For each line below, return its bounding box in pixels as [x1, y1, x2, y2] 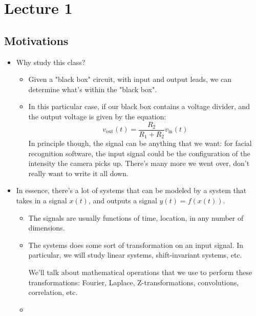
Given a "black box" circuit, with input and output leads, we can [28, 74, 232, 85]
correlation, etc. [28, 287, 78, 298]
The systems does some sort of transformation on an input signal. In [28, 239, 244, 250]
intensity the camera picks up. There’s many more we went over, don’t [28, 158, 250, 168]
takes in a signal [16, 195, 67, 206]
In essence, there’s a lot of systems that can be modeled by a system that [16, 185, 247, 196]
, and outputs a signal [88, 195, 157, 206]
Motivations [4, 32, 69, 48]
